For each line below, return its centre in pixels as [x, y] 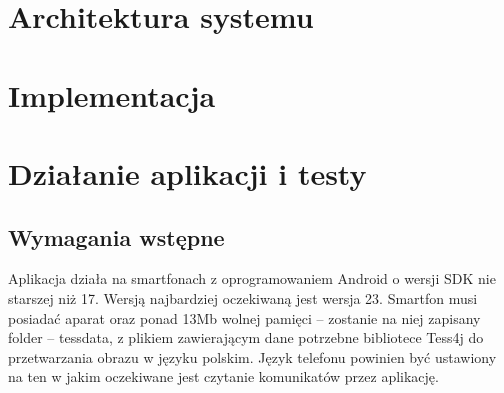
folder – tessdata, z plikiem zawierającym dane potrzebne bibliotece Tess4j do [246, 337]
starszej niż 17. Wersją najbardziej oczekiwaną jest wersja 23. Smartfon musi [243, 297]
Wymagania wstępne [116, 236]
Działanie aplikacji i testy [187, 172]
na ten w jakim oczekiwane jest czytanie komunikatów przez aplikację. [223, 376]
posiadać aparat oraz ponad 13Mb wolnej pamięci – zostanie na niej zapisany [244, 317]
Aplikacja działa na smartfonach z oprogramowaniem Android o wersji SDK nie [252, 278]
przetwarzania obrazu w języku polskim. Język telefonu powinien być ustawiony [252, 356]
